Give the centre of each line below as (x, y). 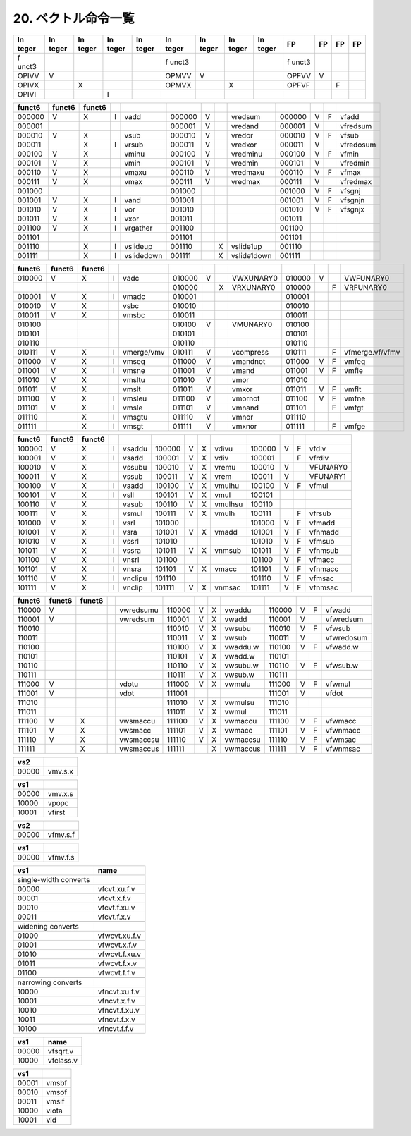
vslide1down (251, 255)
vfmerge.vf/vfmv (372, 352)
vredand (245, 126)
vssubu (135, 467)
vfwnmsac (343, 749)
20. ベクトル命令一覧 (74, 18)
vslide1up (246, 246)
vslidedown (143, 255)
